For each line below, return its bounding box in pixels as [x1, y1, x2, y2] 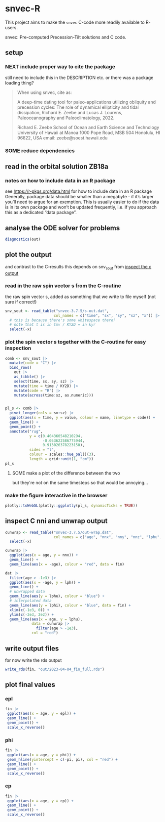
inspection [5, 345, 32, 351]
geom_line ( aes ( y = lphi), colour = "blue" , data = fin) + [9, 603, 132, 608]
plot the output [5, 251, 52, 259]
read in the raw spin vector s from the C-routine [5, 282, 122, 289]
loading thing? [5, 80, 34, 86]
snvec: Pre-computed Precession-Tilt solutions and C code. [5, 34, 127, 40]
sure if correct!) [5, 299, 37, 304]
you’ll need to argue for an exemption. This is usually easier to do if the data [5, 199, 159, 205]
